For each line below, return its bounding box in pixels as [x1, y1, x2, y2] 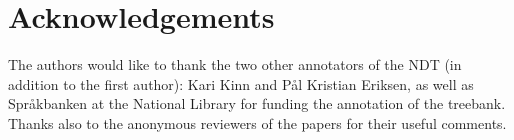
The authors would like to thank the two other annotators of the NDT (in [8, 54, 462, 75]
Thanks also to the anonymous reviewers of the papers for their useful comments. [8, 112, 507, 133]
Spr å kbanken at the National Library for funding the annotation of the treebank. [8, 93, 506, 114]
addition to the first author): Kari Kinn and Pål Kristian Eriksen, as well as [8, 73, 474, 94]
